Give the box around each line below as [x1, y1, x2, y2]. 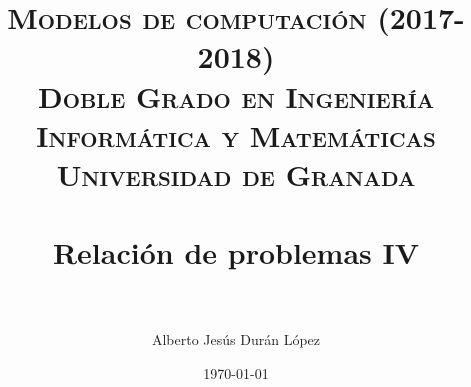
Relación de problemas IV [52, 232, 420, 273]
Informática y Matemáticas [36, 114, 436, 155]
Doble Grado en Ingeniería [37, 75, 435, 116]
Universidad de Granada [56, 153, 416, 194]
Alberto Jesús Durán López [151, 329, 321, 350]
